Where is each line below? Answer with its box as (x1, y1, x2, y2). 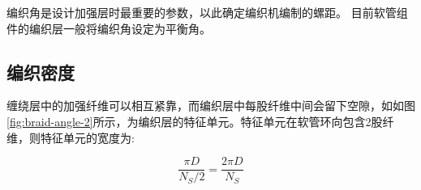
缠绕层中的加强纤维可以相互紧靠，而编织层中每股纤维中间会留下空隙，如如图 (6, 97, 415, 114)
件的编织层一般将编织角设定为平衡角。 (6, 19, 211, 36)
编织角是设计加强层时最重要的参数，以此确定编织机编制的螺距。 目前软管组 (6, 4, 408, 20)
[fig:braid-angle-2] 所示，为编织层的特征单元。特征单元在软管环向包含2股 (6, 112, 383, 129)
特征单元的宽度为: (40, 129, 135, 146)
